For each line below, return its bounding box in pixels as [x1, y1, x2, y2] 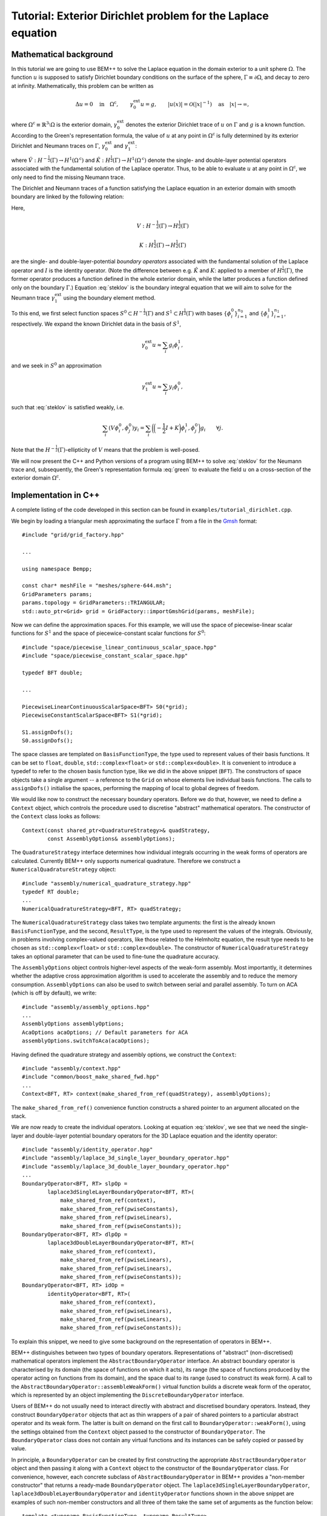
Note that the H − [11, 446, 55, 454]
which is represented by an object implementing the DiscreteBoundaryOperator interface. [11, 1392, 245, 1399]
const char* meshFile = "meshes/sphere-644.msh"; [22, 582, 173, 589]
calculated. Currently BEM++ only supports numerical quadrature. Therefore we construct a [11, 857, 240, 864]
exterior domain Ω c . [11, 474, 61, 481]
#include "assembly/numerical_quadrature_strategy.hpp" [22, 880, 191, 887]
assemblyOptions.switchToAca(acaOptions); [22, 1038, 150, 1044]
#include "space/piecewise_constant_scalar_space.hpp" [22, 652, 188, 659]
